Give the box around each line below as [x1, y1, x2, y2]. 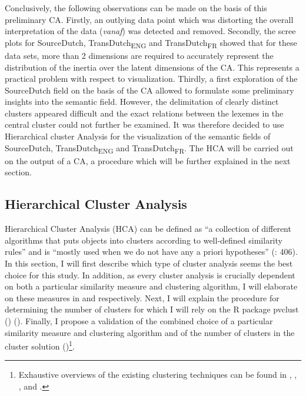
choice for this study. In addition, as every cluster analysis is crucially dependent [5, 268, 295, 281]
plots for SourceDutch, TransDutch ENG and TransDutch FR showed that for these [5, 36, 297, 50]
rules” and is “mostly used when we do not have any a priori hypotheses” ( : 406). [5, 245, 298, 258]
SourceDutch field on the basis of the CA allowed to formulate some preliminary [5, 84, 294, 96]
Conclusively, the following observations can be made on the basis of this [5, 2, 267, 14]
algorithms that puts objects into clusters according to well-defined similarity [5, 234, 282, 246]
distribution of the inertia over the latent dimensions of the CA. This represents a [5, 61, 300, 73]
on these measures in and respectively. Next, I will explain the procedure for [5, 291, 280, 304]
